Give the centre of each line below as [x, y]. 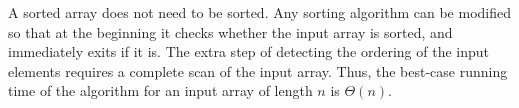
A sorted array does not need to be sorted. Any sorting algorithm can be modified [259, 12]
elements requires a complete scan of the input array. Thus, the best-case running [258, 70]
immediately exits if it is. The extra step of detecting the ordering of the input [249, 51]
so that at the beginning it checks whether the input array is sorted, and [230, 31]
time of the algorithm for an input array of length [160, 90]
